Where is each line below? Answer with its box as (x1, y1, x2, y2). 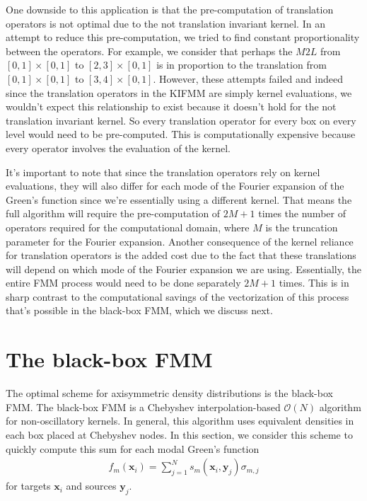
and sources (66, 478, 117, 493)
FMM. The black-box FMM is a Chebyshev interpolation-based (6, 399, 281, 414)
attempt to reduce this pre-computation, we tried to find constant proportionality (6, 30, 360, 45)
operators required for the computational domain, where (6, 219, 250, 234)
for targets (6, 478, 51, 493)
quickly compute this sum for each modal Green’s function (6, 441, 260, 456)
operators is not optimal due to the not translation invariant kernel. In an (6, 16, 325, 30)
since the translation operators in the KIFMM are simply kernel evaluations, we (6, 85, 352, 100)
